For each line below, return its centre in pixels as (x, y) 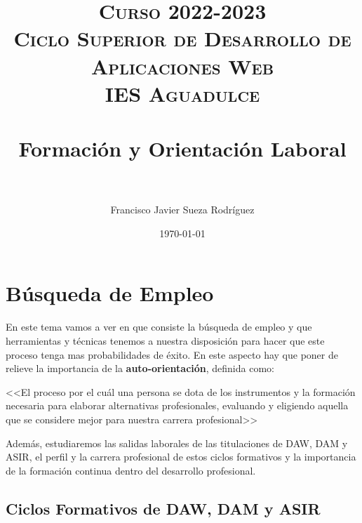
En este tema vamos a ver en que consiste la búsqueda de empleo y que (159, 327)
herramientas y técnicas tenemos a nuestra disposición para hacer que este (165, 340)
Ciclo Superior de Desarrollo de (182, 38)
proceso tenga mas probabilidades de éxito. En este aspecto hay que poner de (172, 354)
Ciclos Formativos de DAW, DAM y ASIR (163, 508)
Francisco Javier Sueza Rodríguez (182, 210)
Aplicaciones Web (182, 66)
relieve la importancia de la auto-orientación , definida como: (140, 368)
